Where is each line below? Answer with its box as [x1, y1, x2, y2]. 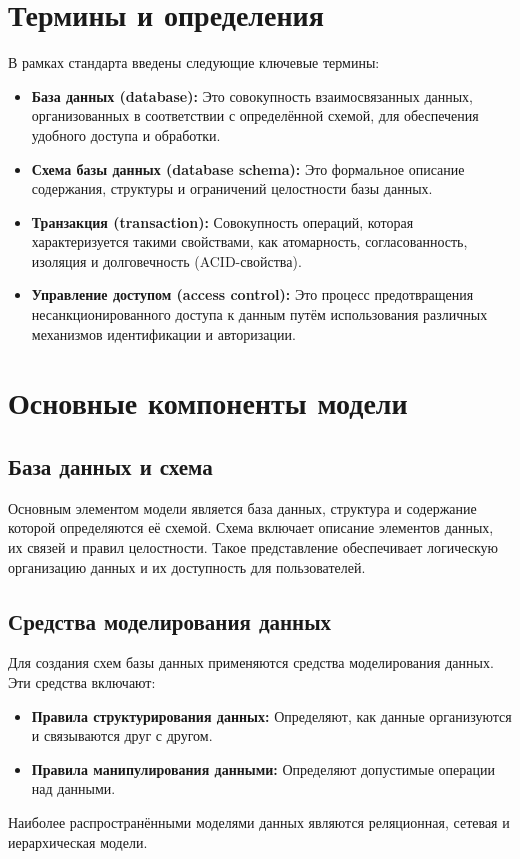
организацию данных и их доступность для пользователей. [8, 556, 366, 577]
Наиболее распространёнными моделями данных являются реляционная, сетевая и [8, 811, 510, 832]
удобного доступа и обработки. [31, 124, 221, 145]
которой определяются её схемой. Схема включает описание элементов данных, [8, 517, 494, 538]
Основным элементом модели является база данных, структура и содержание [8, 497, 477, 518]
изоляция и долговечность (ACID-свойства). [31, 250, 302, 271]
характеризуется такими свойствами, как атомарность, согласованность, [31, 231, 468, 252]
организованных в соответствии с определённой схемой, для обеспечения [31, 105, 479, 126]
